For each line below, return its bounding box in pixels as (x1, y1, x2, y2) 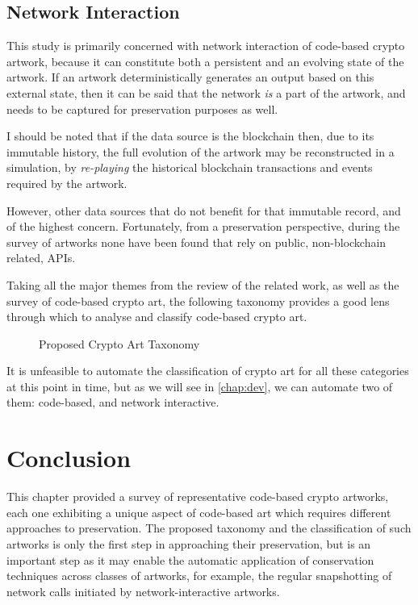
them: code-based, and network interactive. (6, 394, 219, 411)
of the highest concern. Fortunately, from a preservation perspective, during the (6, 218, 400, 235)
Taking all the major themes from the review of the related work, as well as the (6, 276, 399, 293)
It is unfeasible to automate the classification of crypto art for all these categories (6, 362, 409, 379)
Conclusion (6, 441, 132, 474)
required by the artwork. (6, 174, 127, 191)
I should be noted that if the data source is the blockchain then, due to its (6, 127, 374, 144)
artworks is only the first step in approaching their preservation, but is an (6, 535, 371, 552)
